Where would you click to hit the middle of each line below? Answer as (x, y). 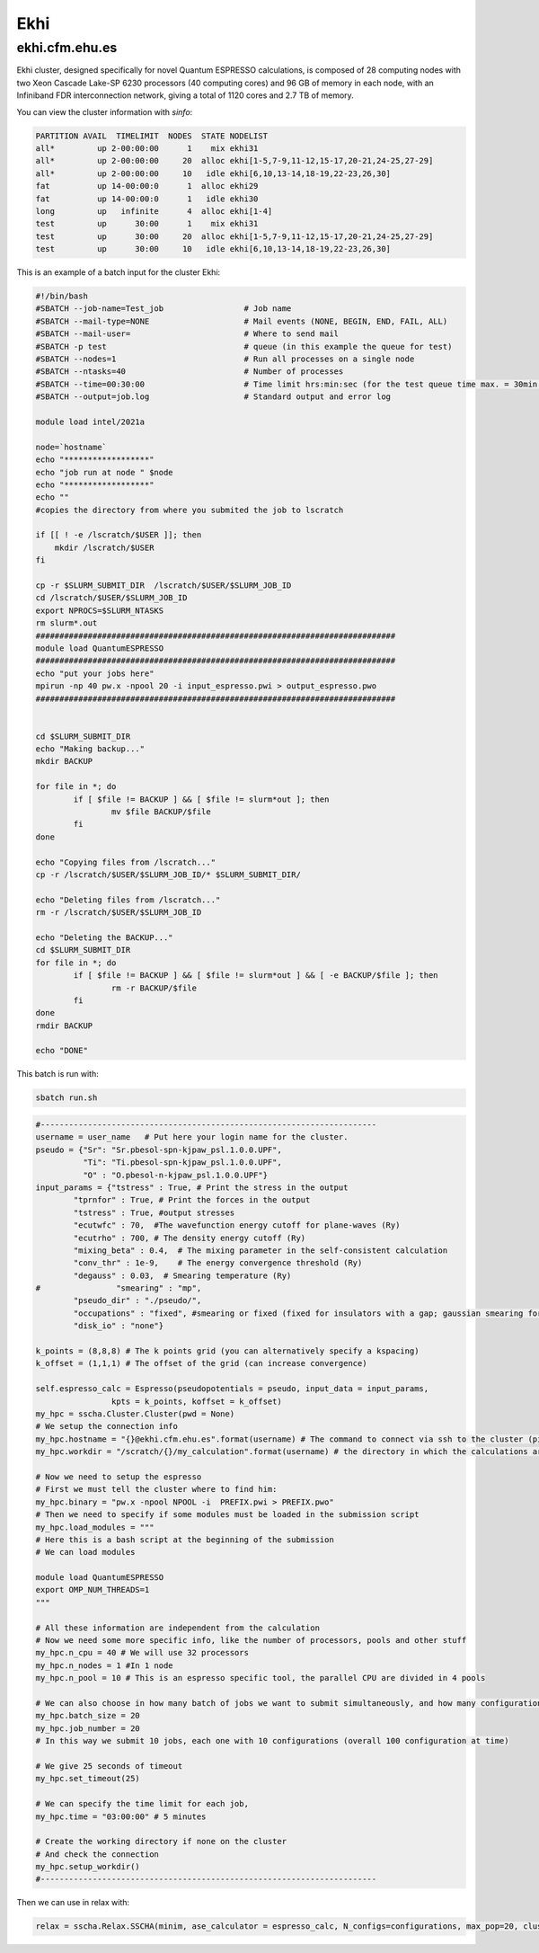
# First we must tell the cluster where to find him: (156, 1489)
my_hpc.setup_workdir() (88, 1867)
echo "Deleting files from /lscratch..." (128, 900)
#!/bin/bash (62, 296)
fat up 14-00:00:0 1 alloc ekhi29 (147, 186)
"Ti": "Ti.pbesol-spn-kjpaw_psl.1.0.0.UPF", (182, 1163)
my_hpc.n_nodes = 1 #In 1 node (105, 1665)
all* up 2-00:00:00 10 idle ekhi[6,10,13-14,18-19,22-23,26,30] (213, 173)
